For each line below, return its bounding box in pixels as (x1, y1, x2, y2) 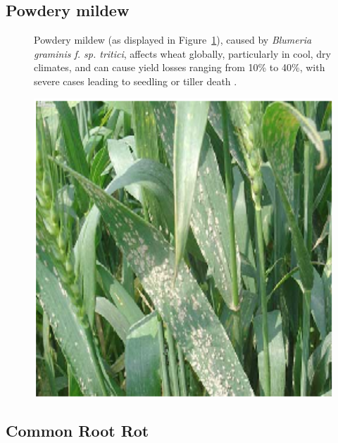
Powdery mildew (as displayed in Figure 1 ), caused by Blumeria (34, 32, 312, 47)
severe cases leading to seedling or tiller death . (34, 73, 237, 88)
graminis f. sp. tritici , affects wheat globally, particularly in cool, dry (34, 46, 332, 61)
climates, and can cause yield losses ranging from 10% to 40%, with (34, 60, 325, 75)
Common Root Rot (6, 420, 149, 442)
